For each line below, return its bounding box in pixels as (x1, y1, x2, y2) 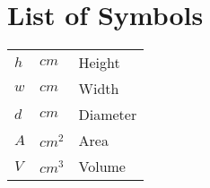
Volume (78, 156, 126, 177)
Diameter (78, 104, 137, 125)
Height (78, 52, 120, 73)
